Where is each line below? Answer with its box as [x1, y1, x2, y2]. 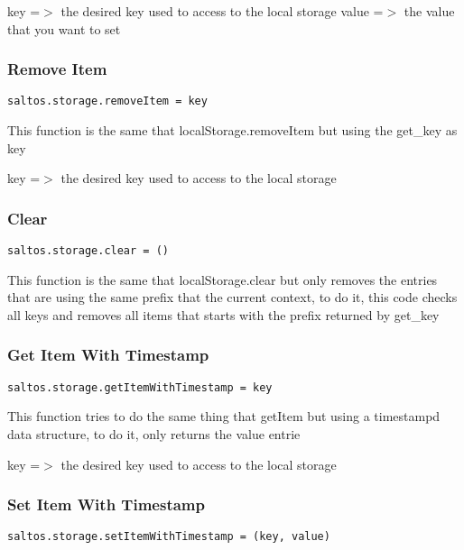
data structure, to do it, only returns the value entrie [7, 424, 301, 443]
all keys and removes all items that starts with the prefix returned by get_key [7, 305, 440, 324]
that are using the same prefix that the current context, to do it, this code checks [7, 288, 458, 307]
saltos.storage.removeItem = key [7, 95, 208, 108]
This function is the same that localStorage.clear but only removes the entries [7, 270, 438, 289]
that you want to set [7, 19, 121, 38]
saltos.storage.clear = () [7, 244, 169, 258]
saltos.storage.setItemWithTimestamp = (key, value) [7, 530, 330, 544]
